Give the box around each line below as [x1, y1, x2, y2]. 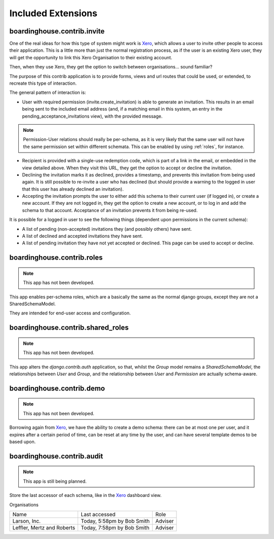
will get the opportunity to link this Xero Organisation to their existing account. [9, 54, 173, 60]
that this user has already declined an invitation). [22, 186, 124, 192]
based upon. [9, 439, 36, 445]
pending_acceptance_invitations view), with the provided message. [22, 113, 163, 119]
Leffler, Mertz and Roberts [12, 524, 76, 531]
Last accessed [81, 511, 116, 518]
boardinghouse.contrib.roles [9, 254, 103, 262]
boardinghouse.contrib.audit [9, 452, 104, 460]
